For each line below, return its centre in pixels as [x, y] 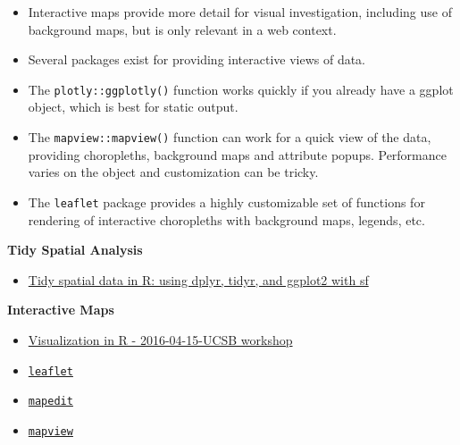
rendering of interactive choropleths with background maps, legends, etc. [226, 219]
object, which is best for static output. [133, 107]
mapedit [50, 402]
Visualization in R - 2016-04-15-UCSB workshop [160, 339]
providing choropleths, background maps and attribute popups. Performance [237, 154]
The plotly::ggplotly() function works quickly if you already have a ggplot [241, 89]
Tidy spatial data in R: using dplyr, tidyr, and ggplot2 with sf [198, 279]
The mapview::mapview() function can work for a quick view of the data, [230, 137]
